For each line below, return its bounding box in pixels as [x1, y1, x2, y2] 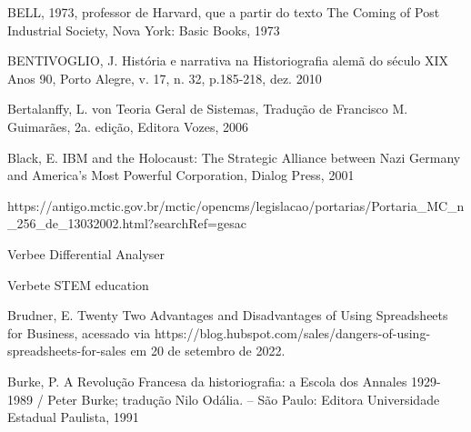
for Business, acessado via [7, 323, 151, 342]
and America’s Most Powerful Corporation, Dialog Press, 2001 [7, 166, 355, 185]
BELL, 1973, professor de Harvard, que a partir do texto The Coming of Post [7, 3, 440, 21]
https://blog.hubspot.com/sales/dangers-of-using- [154, 323, 431, 342]
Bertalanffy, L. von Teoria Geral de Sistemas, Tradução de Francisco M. [7, 99, 408, 118]
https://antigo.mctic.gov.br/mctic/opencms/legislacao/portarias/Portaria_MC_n [7, 196, 465, 215]
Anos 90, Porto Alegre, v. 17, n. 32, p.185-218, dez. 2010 [7, 68, 322, 87]
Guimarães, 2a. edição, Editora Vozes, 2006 [7, 116, 248, 136]
